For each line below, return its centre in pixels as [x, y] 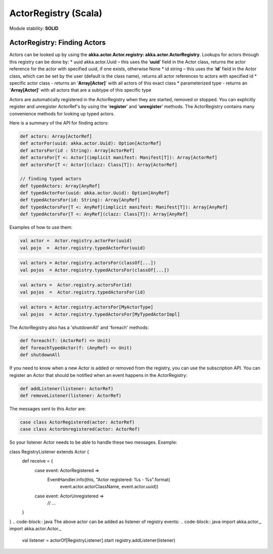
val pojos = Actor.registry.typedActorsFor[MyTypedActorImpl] [100, 314]
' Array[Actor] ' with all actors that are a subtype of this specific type [80, 90]
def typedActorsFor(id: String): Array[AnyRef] [80, 200]
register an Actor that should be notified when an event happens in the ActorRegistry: [98, 375]
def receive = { [37, 461]
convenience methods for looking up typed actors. [62, 113]
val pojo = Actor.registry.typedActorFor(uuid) [83, 248]
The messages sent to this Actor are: [48, 409]
